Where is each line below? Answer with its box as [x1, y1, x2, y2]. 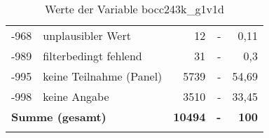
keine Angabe [43, 88, 109, 104]
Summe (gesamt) [11, 109, 106, 125]
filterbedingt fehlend [43, 48, 142, 64]
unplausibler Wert [43, 27, 131, 43]
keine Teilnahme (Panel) [43, 68, 163, 84]
